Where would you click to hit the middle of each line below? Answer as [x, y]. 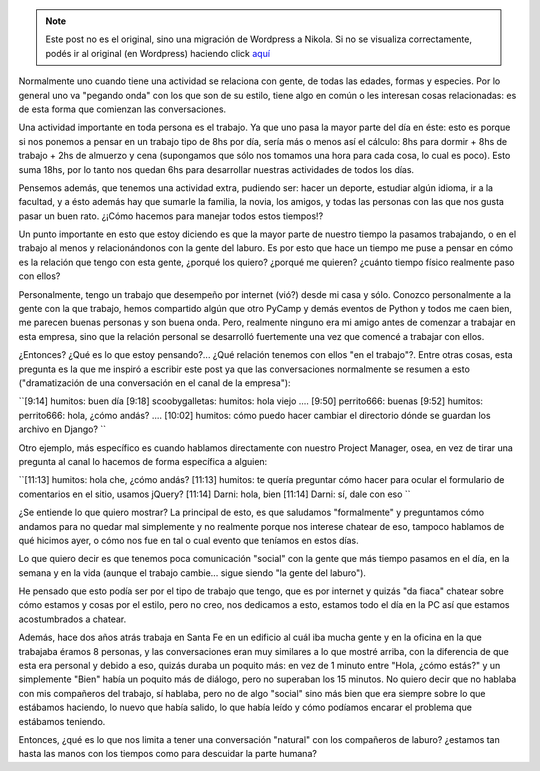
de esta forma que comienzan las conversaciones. [122, 109]
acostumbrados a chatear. [72, 619]
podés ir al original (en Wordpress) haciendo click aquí [157, 53]
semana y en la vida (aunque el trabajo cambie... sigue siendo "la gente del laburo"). [192, 572]
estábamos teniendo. [62, 721]
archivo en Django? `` [62, 429]
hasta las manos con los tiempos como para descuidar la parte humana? [167, 754]
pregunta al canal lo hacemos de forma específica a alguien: [143, 461]
